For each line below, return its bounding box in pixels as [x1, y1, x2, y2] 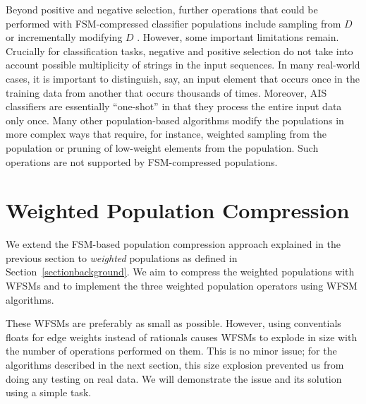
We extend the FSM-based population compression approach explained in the [6, 237, 341, 251]
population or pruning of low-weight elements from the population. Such [6, 140, 319, 155]
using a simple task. [6, 385, 92, 400]
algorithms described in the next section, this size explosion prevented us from [6, 357, 344, 372]
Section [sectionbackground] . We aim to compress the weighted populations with [6, 264, 355, 279]
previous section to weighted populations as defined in [6, 250, 238, 265]
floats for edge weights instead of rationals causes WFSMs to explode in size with [6, 329, 358, 344]
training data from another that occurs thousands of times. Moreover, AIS [6, 85, 327, 100]
